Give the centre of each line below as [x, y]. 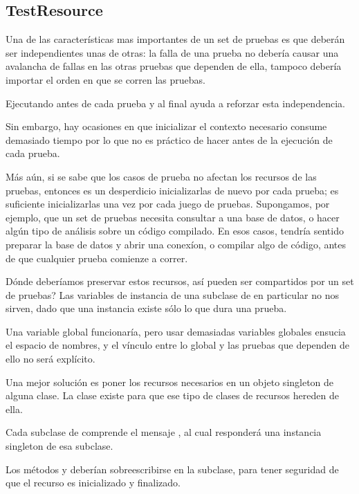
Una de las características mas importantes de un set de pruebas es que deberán [175, 39]
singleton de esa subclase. [59, 446]
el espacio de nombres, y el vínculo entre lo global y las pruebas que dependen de [178, 345]
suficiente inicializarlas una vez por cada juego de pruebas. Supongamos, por [168, 204]
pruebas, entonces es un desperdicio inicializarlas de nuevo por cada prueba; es [172, 190]
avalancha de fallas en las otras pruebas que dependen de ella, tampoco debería [174, 66]
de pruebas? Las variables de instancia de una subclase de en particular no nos [172, 294]
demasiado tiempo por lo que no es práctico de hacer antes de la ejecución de [169, 139]
